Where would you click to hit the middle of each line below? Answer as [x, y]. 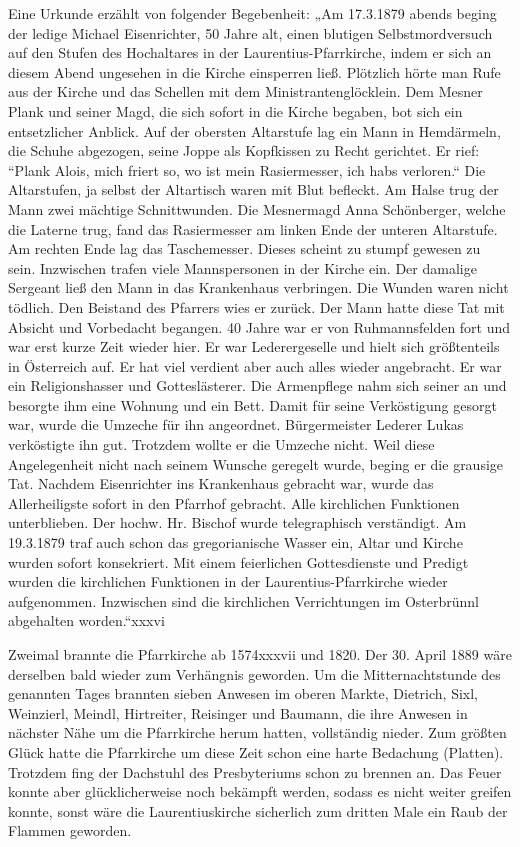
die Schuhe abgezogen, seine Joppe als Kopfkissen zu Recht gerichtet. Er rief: [244, 150]
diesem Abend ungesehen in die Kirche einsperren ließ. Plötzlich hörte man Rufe [254, 71]
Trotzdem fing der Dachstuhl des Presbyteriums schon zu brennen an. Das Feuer [255, 771]
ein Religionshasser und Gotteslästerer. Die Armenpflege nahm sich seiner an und [257, 385]
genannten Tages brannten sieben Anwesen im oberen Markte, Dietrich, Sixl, [243, 693]
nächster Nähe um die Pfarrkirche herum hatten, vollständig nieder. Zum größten [257, 732]
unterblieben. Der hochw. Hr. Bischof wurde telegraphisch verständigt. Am [237, 522]
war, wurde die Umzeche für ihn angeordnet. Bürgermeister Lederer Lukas [236, 424]
